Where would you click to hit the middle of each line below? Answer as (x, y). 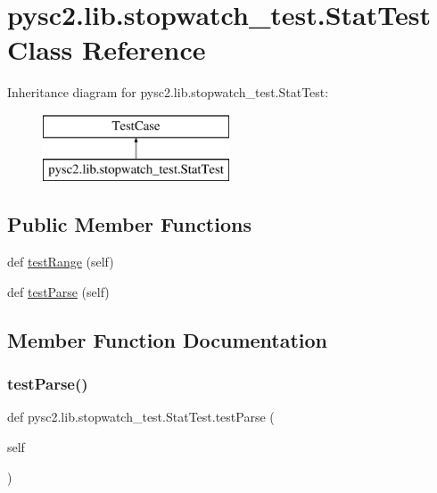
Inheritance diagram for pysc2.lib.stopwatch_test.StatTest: (168, 92)
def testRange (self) (61, 262)
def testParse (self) (58, 291)
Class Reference (107, 49)
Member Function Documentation (168, 339)
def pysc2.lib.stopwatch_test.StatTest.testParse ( (141, 417)
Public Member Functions (129, 224)
